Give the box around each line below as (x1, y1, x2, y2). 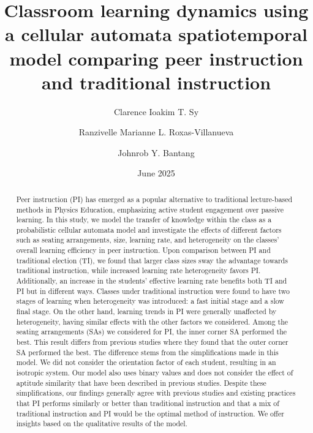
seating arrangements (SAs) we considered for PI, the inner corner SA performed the (16, 326, 287, 337)
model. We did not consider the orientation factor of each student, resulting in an (16, 357, 276, 367)
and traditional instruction (41, 69, 271, 94)
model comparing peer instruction (9, 45, 303, 70)
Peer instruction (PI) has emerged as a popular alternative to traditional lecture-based (16, 194, 293, 204)
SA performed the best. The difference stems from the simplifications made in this (16, 347, 279, 357)
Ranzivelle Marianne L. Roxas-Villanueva (78, 126, 234, 138)
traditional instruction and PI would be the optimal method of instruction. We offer (16, 408, 284, 418)
